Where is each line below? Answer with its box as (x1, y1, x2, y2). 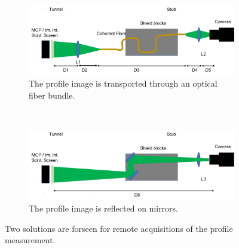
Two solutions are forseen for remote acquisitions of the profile (5, 222, 233, 234)
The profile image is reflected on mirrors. (29, 202, 178, 215)
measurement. (5, 234, 56, 246)
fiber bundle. (29, 88, 75, 101)
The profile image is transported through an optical (29, 77, 217, 90)
